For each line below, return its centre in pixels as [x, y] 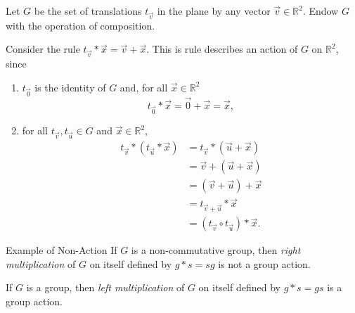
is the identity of [70, 87]
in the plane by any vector [214, 11]
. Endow [321, 11]
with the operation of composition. [80, 25]
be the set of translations [88, 11]
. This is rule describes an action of [222, 49]
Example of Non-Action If [62, 250]
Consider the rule [43, 49]
